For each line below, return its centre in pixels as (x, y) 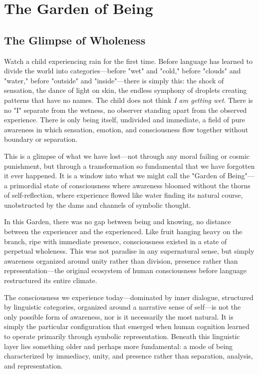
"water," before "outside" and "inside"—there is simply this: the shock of (114, 80)
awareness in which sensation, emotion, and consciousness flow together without (126, 129)
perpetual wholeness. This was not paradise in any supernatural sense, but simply (129, 251)
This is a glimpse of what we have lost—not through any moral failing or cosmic (127, 156)
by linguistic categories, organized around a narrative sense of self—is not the (123, 307)
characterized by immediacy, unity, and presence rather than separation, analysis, (129, 356)
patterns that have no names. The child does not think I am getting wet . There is (129, 100)
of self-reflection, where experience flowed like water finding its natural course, (124, 195)
